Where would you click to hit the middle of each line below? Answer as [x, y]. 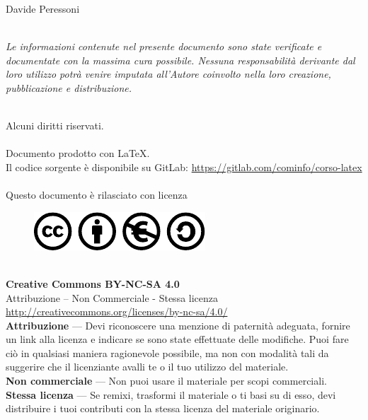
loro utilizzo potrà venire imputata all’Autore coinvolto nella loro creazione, [168, 74]
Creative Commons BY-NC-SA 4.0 [93, 283]
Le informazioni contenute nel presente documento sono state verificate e [164, 46]
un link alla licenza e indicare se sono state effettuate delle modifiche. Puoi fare [177, 339]
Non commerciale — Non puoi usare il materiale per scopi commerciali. [166, 381]
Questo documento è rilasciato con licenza [97, 195]
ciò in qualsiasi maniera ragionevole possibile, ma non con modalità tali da [167, 352]
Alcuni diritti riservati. [55, 126]
